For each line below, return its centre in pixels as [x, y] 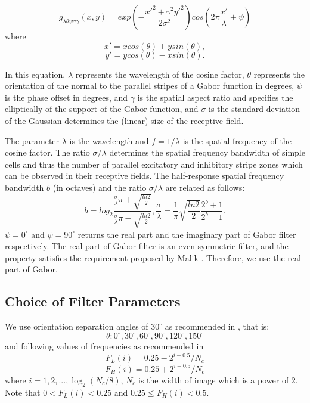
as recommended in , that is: [217, 326]
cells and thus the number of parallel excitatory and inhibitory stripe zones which [154, 164]
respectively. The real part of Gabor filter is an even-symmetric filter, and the [147, 246]
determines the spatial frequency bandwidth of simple [207, 152]
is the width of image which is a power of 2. [218, 379]
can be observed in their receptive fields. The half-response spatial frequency [145, 176]
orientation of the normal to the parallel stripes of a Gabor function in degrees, [150, 86]
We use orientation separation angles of [77, 326]
